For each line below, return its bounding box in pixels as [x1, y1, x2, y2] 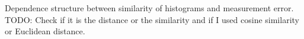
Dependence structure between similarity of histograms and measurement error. [5, 2, 294, 14]
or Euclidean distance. [5, 25, 85, 37]
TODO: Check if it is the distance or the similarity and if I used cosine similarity [5, 13, 299, 25]
